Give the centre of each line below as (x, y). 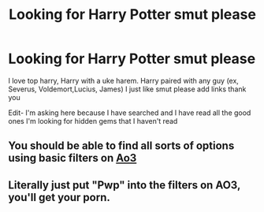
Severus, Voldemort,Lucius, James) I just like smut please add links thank (127, 89)
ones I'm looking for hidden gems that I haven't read (93, 121)
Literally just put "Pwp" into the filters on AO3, (125, 185)
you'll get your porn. (59, 197)
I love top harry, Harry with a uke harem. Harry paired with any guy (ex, (123, 80)
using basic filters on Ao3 (73, 158)
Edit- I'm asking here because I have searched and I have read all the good (130, 113)
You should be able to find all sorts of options (121, 146)
